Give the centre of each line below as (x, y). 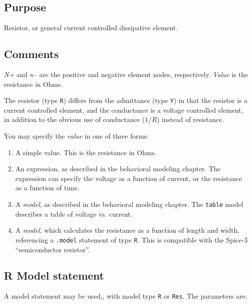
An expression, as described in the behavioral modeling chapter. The (118, 169)
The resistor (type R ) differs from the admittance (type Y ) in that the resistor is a (126, 100)
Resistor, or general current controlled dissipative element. (91, 28)
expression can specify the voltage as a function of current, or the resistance (129, 178)
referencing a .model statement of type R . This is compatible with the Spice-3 (131, 239)
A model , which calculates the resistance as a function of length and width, (127, 230)
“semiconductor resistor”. (53, 249)
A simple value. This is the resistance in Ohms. (86, 152)
